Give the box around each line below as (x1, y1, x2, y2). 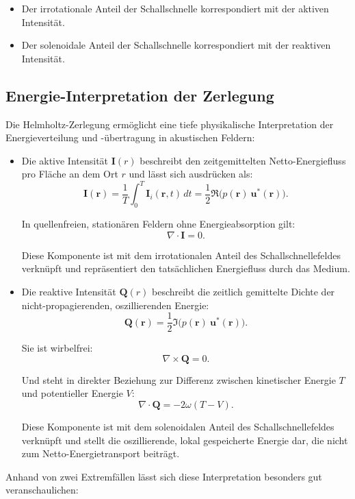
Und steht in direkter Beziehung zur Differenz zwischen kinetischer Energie (21, 372, 336, 387)
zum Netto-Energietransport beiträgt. (21, 446, 180, 461)
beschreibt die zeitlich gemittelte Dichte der (152, 284, 335, 299)
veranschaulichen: (5, 483, 79, 497)
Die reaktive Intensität (21, 284, 116, 299)
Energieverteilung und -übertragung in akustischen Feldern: (5, 130, 255, 145)
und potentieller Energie (21, 386, 123, 400)
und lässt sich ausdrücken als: (129, 167, 253, 181)
